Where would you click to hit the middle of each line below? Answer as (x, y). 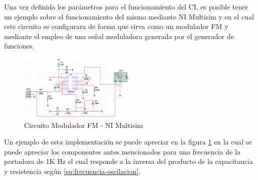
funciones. (19, 46)
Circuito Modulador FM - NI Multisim (84, 125)
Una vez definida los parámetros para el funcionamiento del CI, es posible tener (126, 6)
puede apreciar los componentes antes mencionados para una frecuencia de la (122, 151)
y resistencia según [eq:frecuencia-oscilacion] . (72, 171)
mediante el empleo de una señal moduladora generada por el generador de (119, 36)
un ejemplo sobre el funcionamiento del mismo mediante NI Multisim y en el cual (129, 16)
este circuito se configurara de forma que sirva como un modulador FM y (116, 26)
